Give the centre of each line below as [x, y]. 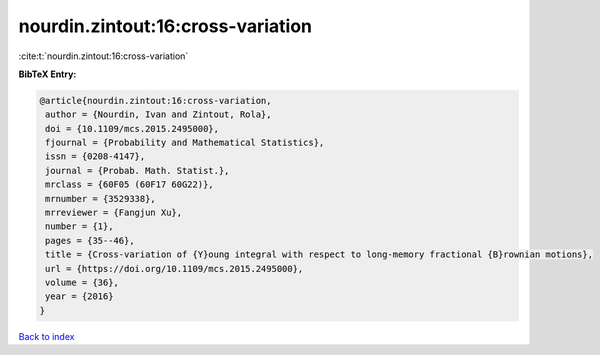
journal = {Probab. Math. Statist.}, [137, 170]
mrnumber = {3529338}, [101, 198]
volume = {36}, [82, 282]
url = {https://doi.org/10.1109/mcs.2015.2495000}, [174, 268]
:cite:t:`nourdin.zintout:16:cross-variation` [103, 56]
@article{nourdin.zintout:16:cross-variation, [155, 100]
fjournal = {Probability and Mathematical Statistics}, [185, 143]
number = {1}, [79, 226]
